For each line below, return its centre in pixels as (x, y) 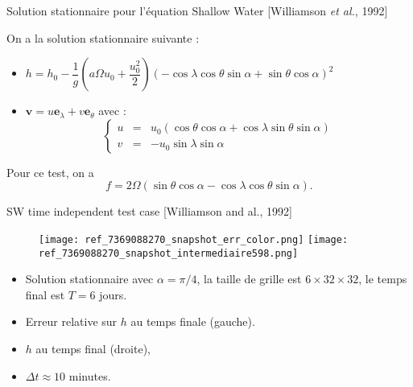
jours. (113, 294)
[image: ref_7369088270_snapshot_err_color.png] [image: (194, 239)
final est (45, 294)
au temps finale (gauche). (193, 321)
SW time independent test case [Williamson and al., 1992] (149, 211)
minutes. (90, 375)
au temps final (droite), (93, 349)
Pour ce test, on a (50, 172)
